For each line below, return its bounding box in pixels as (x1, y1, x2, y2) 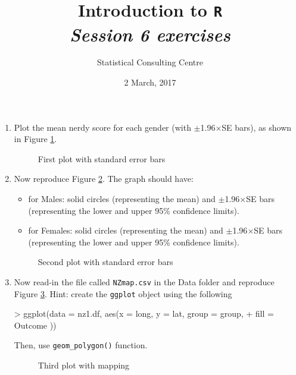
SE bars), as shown (222, 121, 292, 133)
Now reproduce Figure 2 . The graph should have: (14, 172, 194, 185)
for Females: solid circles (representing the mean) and (28, 224, 223, 237)
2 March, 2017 (124, 76, 176, 89)
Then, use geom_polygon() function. (14, 339, 148, 351)
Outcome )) (14, 319, 57, 331)
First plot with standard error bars (38, 152, 166, 165)
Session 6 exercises (70, 21, 230, 46)
